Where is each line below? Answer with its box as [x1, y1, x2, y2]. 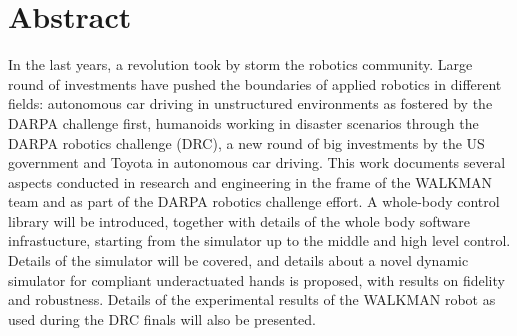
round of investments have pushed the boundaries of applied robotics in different [8, 73, 502, 94]
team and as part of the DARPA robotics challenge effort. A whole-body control [8, 191, 500, 212]
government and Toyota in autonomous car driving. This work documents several [8, 152, 506, 173]
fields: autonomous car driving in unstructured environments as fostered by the [8, 93, 493, 114]
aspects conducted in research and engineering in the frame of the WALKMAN [8, 171, 492, 192]
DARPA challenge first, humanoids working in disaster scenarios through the [8, 112, 479, 133]
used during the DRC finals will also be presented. [8, 308, 316, 329]
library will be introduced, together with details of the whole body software [8, 210, 470, 231]
